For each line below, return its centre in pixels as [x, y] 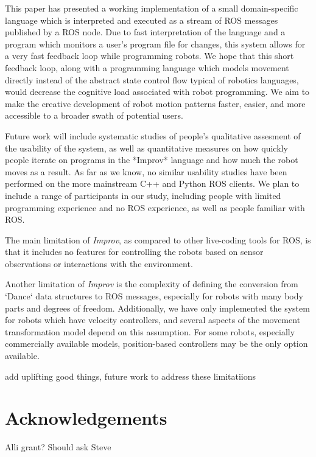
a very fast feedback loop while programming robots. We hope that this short [149, 56]
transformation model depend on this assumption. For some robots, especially [150, 331]
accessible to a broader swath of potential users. [94, 115]
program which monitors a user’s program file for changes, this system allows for [155, 44]
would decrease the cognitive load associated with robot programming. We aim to [157, 92]
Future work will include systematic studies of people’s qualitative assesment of [153, 135]
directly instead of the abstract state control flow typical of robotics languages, [152, 79]
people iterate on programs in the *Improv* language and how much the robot [152, 160]
